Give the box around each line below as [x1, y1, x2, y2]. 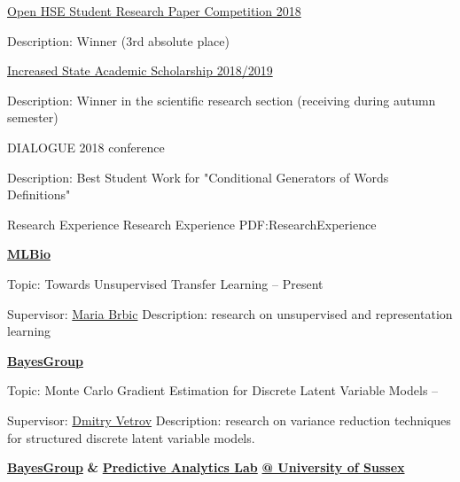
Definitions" [7, 185, 71, 204]
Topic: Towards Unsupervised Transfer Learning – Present [7, 274, 324, 292]
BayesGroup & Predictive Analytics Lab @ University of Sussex [7, 458, 405, 477]
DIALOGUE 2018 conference [7, 137, 165, 156]
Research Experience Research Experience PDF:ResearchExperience [7, 214, 377, 233]
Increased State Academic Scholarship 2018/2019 [7, 61, 273, 80]
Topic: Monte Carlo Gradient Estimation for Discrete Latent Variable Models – [7, 381, 439, 400]
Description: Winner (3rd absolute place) [7, 31, 230, 50]
